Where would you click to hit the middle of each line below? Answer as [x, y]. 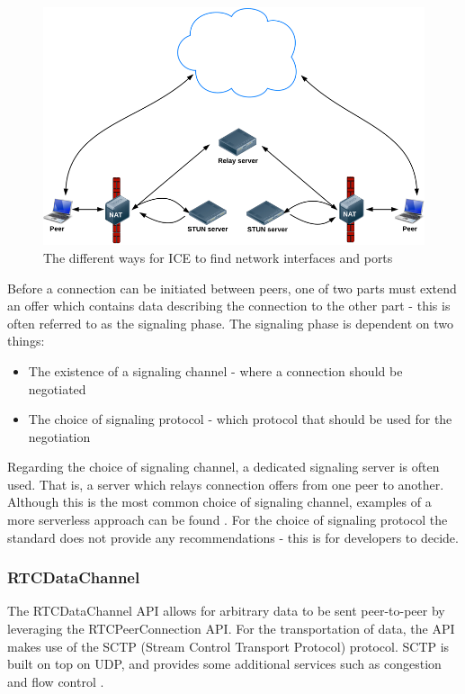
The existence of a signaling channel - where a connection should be [215, 370]
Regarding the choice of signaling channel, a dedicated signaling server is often [224, 467]
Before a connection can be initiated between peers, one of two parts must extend [232, 288]
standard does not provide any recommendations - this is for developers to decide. [233, 537]
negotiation [59, 436]
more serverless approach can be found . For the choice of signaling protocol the [228, 520]
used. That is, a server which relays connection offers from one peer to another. [226, 484]
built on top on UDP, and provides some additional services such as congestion [224, 664]
